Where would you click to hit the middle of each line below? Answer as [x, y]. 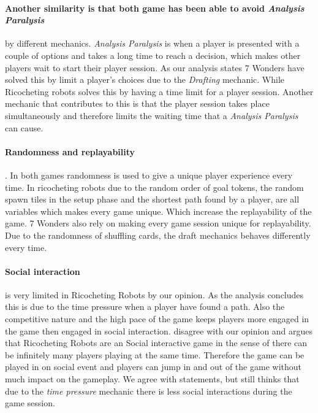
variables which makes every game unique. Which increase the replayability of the [158, 211]
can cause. [24, 127]
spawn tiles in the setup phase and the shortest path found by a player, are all [152, 199]
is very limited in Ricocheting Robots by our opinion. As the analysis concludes [154, 294]
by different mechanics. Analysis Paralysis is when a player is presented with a [152, 43]
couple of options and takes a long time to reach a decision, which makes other [153, 55]
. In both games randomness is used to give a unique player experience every [149, 175]
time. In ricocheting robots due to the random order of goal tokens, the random [154, 187]
